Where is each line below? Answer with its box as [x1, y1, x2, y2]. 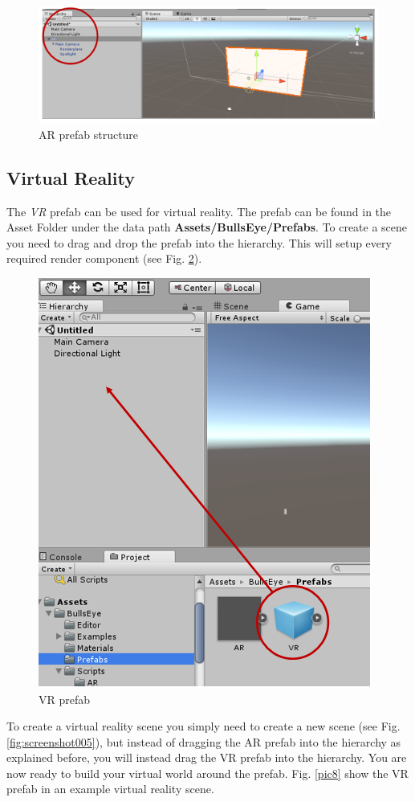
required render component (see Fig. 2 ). [6, 250, 202, 267]
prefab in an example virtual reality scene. [6, 780, 214, 797]
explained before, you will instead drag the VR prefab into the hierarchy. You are [6, 749, 407, 766]
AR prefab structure [39, 125, 139, 142]
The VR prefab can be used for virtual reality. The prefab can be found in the [6, 203, 392, 219]
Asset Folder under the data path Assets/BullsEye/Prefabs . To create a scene [6, 219, 408, 235]
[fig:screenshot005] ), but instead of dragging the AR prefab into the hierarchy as [6, 733, 401, 750]
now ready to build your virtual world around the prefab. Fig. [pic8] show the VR [6, 764, 409, 781]
